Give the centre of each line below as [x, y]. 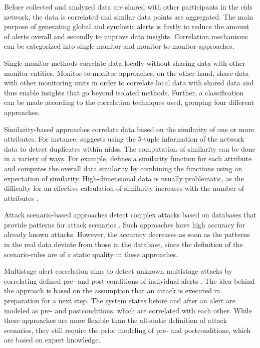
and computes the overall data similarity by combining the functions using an [123, 168]
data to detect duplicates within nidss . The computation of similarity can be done [130, 148]
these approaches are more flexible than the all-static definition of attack [115, 320]
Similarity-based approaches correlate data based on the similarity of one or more [129, 129]
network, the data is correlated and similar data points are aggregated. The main [129, 16]
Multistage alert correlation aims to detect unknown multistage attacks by [118, 271]
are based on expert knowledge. [52, 340]
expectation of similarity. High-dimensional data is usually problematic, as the [124, 178]
